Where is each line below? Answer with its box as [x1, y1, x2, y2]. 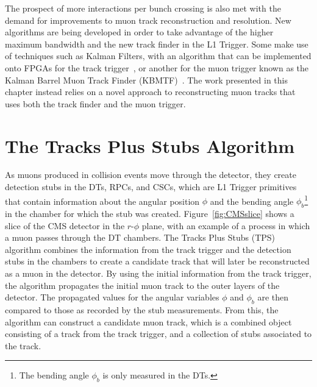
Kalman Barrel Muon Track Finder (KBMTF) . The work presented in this [5, 73, 288, 86]
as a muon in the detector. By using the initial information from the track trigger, [5, 267, 312, 280]
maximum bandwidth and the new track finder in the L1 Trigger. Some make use [5, 37, 308, 50]
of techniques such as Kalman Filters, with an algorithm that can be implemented [5, 49, 312, 62]
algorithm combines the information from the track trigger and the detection [5, 243, 291, 255]
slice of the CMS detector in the [5, 219, 125, 232]
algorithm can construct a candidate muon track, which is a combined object [5, 315, 292, 328]
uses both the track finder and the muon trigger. [5, 97, 186, 110]
